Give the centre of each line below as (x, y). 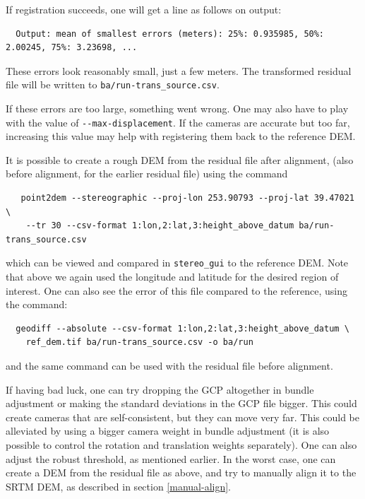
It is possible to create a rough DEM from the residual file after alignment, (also (180, 159)
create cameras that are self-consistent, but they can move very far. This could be (183, 417)
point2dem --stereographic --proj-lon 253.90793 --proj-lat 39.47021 (187, 198)
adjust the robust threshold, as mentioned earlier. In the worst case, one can (171, 458)
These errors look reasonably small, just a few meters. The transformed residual (179, 70)
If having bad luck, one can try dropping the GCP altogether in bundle (160, 389)
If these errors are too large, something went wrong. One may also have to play (177, 108)
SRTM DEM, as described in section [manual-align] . (119, 486)
